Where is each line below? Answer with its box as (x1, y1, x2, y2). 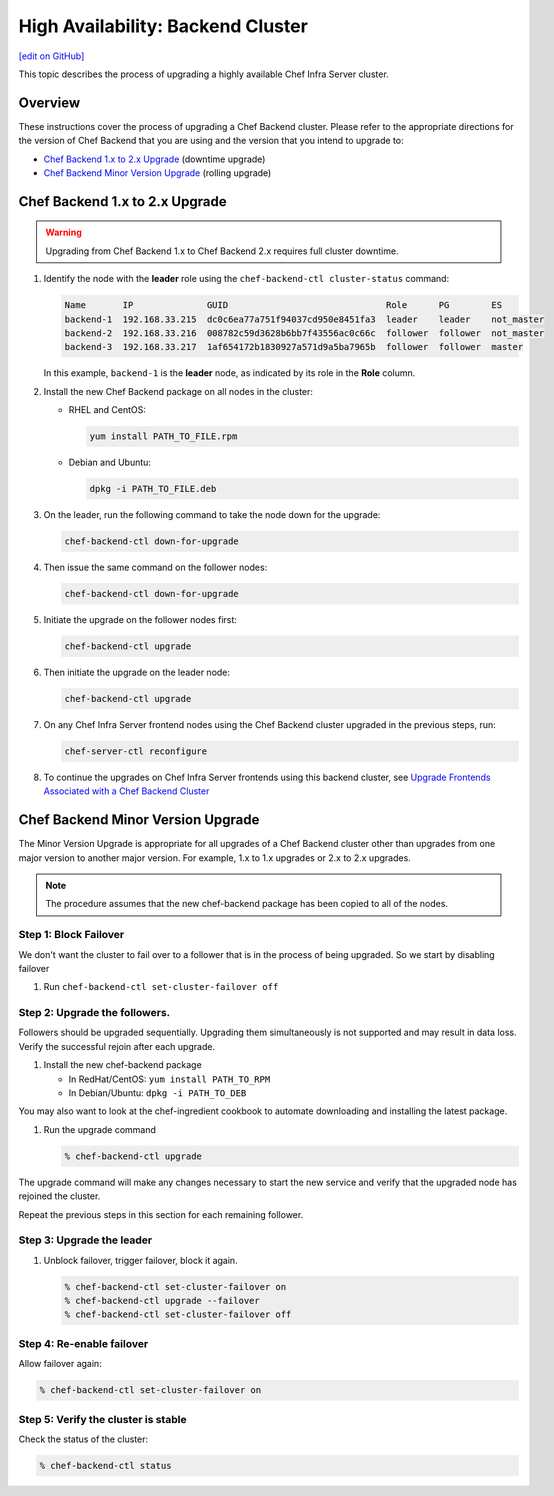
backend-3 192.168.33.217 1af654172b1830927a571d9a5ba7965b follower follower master (64, 341, 524, 353)
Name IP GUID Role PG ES (64, 300, 503, 311)
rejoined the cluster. (18, 1190, 101, 1202)
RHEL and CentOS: (68, 404, 147, 416)
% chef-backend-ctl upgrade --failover (64, 1295, 260, 1307)
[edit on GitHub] (18, 50, 85, 62)
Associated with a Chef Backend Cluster (43, 785, 210, 797)
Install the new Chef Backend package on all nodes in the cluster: (43, 385, 314, 397)
